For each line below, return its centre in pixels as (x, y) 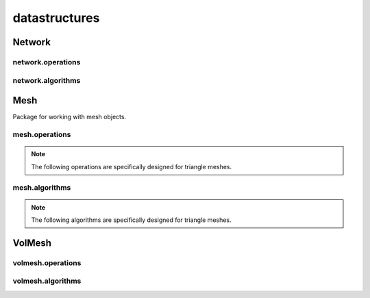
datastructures (56, 18)
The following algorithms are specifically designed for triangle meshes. (132, 220)
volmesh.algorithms (47, 281)
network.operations (47, 62)
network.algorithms (47, 80)
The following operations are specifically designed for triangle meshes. (132, 166)
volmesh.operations (47, 262)
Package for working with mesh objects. (70, 117)
